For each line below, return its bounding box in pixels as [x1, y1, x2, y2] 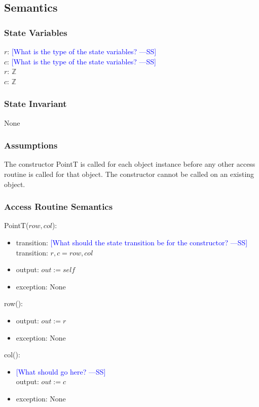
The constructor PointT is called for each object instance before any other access [4, 159, 255, 169]
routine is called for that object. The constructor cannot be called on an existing [4, 169, 254, 179]
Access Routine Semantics [4, 200, 113, 213]
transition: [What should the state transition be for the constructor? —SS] [16, 237, 248, 247]
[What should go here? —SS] [16, 366, 106, 377]
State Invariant [4, 97, 67, 110]
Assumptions [4, 139, 58, 152]
